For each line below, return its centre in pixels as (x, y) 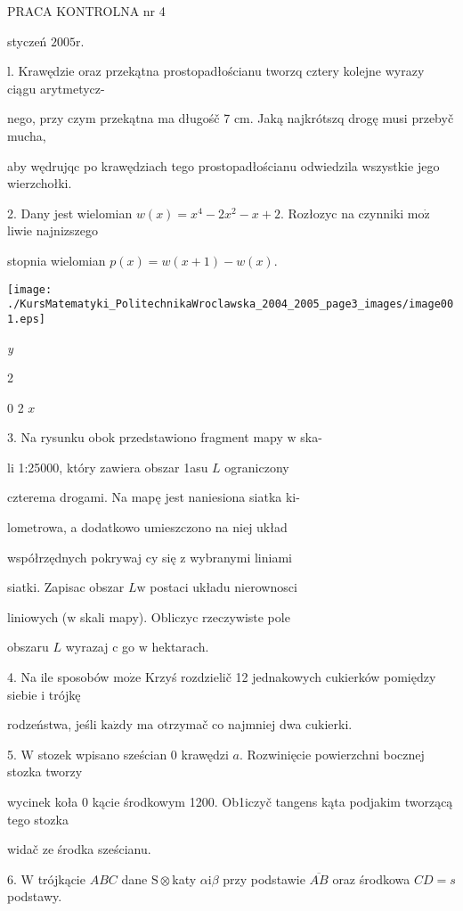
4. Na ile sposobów (58, 677)
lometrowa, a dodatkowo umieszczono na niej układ (147, 527)
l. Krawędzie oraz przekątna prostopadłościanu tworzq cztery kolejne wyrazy (216, 71)
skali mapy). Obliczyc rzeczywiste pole (185, 616)
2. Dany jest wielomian (70, 213)
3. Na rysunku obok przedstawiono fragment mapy (145, 437)
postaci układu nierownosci (223, 587)
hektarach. (180, 647)
